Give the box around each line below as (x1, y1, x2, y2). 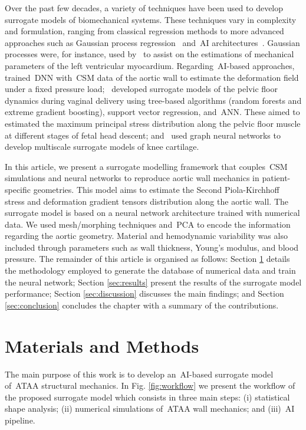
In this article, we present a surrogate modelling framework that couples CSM (5, 160, 288, 172)
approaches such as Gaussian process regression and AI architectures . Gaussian (5, 36, 300, 48)
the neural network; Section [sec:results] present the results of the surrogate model (5, 275, 302, 288)
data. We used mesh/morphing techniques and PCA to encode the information (5, 218, 291, 230)
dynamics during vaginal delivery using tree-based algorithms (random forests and (5, 94, 302, 106)
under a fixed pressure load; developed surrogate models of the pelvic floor (5, 83, 278, 95)
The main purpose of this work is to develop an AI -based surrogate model (5, 367, 274, 380)
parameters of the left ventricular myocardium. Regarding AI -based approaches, (5, 59, 295, 71)
